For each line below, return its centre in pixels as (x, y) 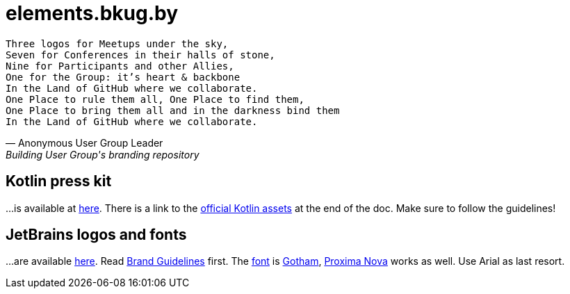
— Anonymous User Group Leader (84, 142)
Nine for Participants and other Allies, (120, 66)
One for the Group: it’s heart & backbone (123, 77)
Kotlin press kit (59, 181)
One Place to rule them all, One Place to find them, (155, 99)
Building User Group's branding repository (103, 154)
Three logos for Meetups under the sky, (117, 43)
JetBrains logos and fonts (96, 235)
